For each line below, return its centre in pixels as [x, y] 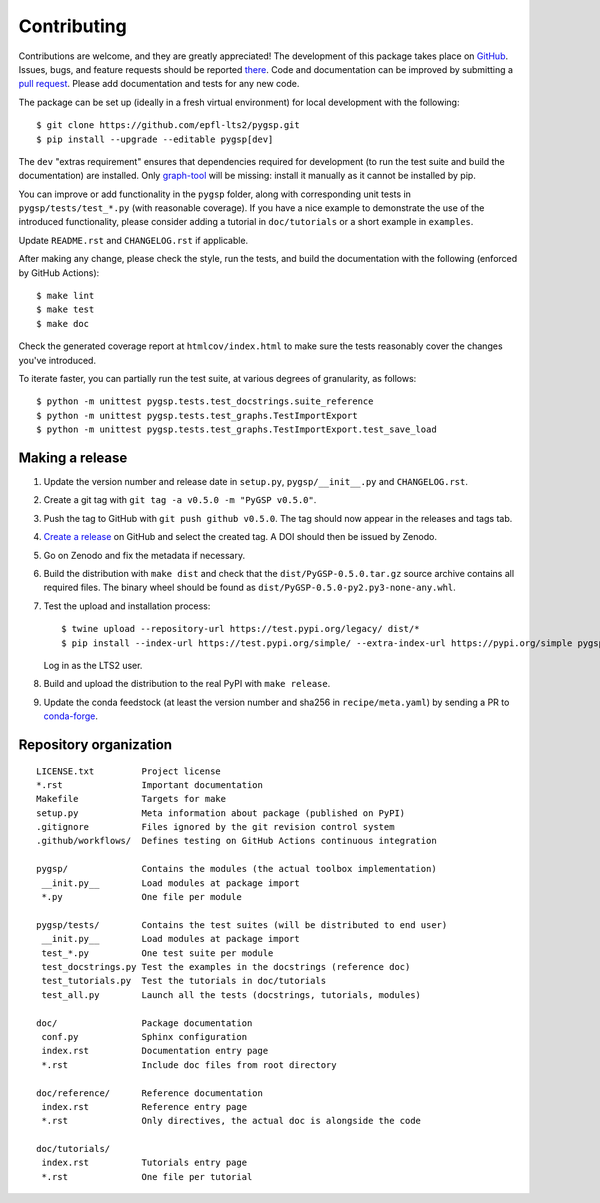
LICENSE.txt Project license [129, 771]
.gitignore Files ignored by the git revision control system [215, 827]
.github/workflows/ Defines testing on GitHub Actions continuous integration [236, 841]
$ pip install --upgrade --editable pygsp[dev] [155, 139]
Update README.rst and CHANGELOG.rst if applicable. [133, 240]
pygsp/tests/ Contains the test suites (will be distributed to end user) [242, 924]
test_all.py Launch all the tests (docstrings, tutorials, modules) [231, 994]
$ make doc [63, 323]
